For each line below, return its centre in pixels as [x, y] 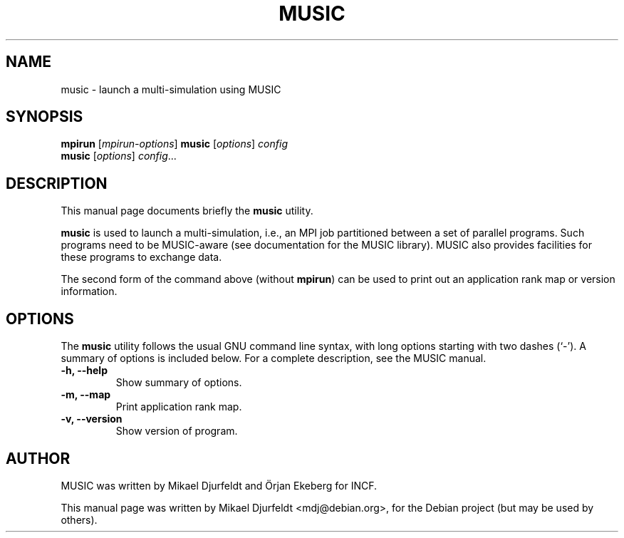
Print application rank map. [179, 407]
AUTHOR [38, 458]
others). [79, 519]
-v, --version [92, 419]
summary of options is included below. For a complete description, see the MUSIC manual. [274, 358]
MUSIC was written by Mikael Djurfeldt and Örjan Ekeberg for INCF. [219, 485]
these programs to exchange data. [141, 257]
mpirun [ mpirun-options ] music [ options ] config [174, 144]
